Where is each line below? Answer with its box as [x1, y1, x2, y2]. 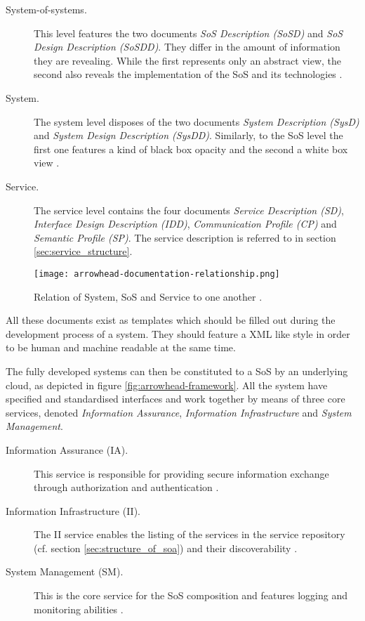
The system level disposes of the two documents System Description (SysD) [34, 114, 359, 129]
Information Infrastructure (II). [6, 503, 140, 518]
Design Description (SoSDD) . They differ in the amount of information [34, 39, 340, 54]
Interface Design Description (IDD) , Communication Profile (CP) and [34, 216, 337, 231]
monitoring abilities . [34, 601, 124, 616]
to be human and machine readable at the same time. [6, 340, 236, 355]
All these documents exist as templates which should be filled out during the [6, 313, 336, 327]
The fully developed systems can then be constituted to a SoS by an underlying [6, 363, 348, 378]
